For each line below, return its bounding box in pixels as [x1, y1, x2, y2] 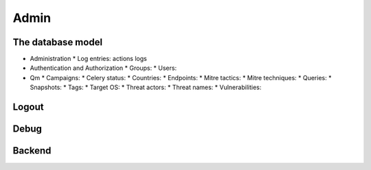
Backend [12, 145, 52, 157]
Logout [12, 101, 44, 113]
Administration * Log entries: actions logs [30, 55, 147, 63]
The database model [12, 36, 103, 48]
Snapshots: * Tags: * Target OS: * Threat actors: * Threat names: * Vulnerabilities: [30, 83, 262, 92]
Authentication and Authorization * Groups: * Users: [30, 64, 177, 72]
